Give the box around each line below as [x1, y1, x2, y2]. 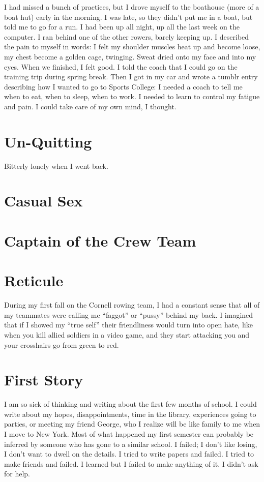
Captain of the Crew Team [4, 230, 196, 251]
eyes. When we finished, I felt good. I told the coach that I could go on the [4, 61, 238, 72]
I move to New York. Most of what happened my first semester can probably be [4, 429, 254, 439]
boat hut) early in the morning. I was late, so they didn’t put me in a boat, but [4, 11, 253, 22]
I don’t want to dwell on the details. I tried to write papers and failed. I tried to [4, 448, 254, 459]
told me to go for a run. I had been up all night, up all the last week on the [4, 21, 240, 32]
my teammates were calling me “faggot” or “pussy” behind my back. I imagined [4, 309, 253, 320]
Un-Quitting [4, 131, 92, 152]
